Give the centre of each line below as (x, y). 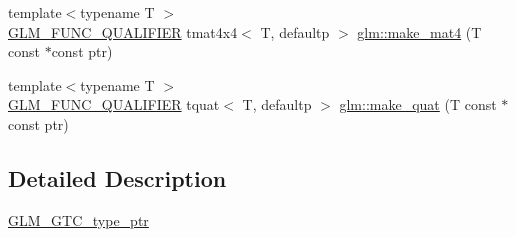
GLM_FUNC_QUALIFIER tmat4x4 (123, 31)
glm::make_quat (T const (418, 104)
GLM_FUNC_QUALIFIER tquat (114, 104)
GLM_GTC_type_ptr (78, 219)
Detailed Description (117, 177)
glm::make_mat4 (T (419, 31)
